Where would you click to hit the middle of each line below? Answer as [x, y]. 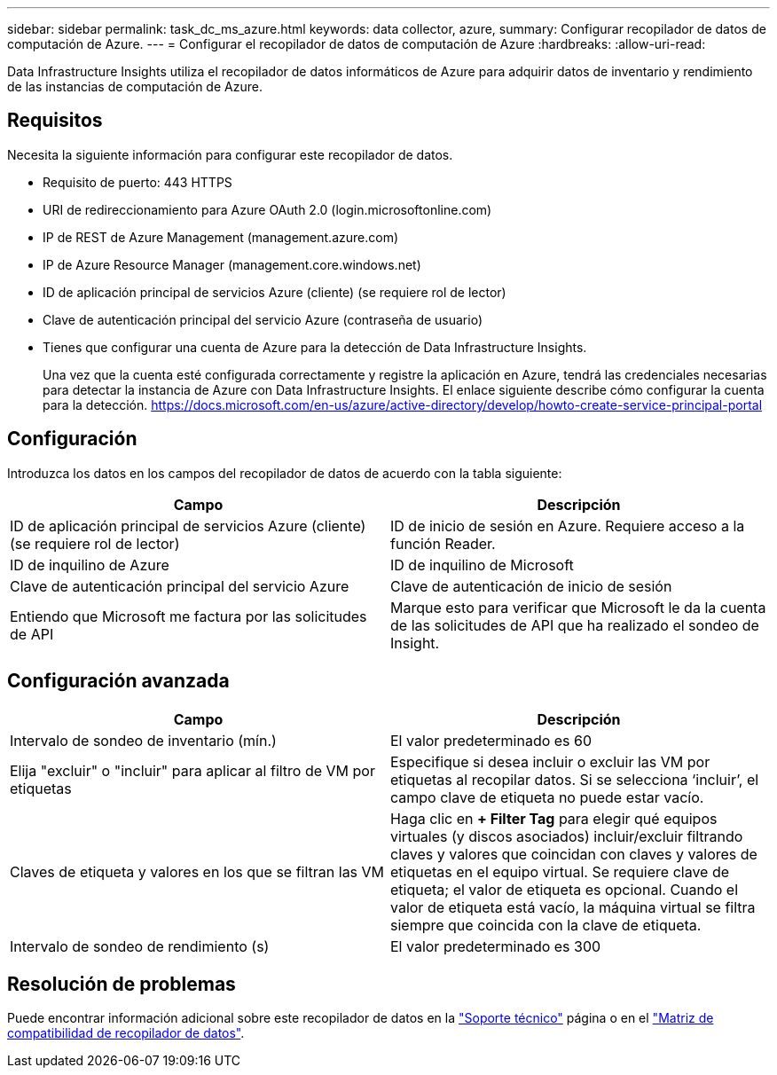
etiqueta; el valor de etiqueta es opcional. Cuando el [565, 889]
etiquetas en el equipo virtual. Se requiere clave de [560, 871]
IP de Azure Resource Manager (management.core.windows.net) [232, 264]
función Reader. [443, 543]
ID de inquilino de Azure [90, 565]
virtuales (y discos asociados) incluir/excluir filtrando [567, 836]
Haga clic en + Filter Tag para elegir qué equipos [554, 818]
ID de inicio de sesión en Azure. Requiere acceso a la [568, 526]
